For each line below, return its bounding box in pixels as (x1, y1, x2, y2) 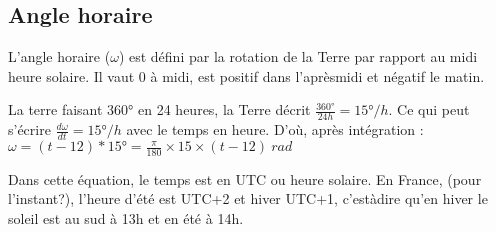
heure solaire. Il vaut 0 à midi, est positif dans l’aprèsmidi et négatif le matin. (8, 65, 485, 86)
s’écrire (8, 119, 51, 140)
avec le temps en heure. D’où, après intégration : (126, 119, 424, 140)
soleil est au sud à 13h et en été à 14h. (8, 208, 244, 229)
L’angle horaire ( (8, 46, 111, 67)
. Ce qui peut (388, 99, 470, 120)
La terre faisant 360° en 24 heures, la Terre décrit (8, 99, 311, 120)
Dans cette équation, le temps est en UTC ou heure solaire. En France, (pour (8, 168, 482, 189)
